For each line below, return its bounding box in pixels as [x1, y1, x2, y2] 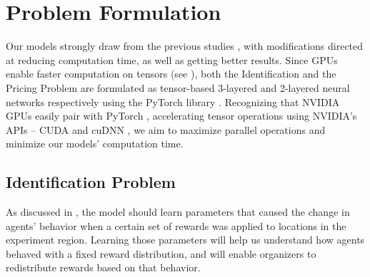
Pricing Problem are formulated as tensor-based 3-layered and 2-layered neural [6, 80, 350, 95]
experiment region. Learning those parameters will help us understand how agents [6, 232, 365, 247]
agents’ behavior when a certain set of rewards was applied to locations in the [6, 218, 346, 233]
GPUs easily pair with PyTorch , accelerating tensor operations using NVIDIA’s [6, 108, 357, 123]
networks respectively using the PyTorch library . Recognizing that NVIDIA [6, 94, 340, 109]
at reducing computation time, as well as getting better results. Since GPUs [6, 52, 338, 67]
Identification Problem [6, 171, 176, 193]
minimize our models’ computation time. [6, 136, 184, 151]
